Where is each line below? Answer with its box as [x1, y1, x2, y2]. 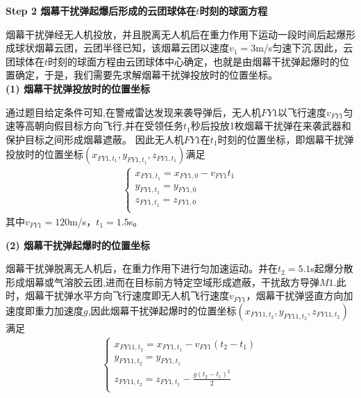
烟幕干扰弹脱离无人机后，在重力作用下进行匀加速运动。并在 [6, 261, 278, 276]
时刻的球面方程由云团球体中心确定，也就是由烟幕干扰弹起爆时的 [48, 54, 340, 68]
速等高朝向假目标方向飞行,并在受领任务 [6, 118, 183, 133]
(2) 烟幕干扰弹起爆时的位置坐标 [6, 237, 150, 252]
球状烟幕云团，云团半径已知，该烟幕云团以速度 [15, 40, 229, 55]
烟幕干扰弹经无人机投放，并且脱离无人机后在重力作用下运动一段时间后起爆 [6, 26, 346, 41]
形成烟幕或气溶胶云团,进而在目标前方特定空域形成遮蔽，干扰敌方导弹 [6, 274, 319, 289]
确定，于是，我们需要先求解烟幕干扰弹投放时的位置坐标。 [15, 67, 278, 82]
